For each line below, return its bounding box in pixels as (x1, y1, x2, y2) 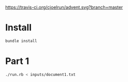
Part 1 (5, 55, 29, 67)
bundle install (5, 38, 37, 43)
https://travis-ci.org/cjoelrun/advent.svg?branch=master (5, 5, 123, 10)
